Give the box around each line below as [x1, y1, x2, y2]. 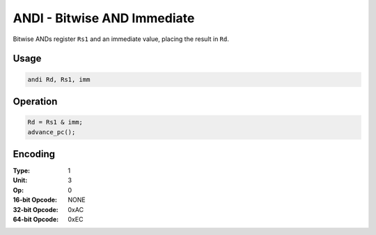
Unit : [13, 176, 28, 184]
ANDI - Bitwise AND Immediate [13, 10, 195, 26]
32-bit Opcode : [13, 205, 58, 213]
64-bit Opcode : [13, 215, 59, 223]
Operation [13, 95, 58, 107]
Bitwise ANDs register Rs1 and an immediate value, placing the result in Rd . [13, 35, 230, 43]
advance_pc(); [27, 128, 76, 136]
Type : [13, 167, 31, 175]
